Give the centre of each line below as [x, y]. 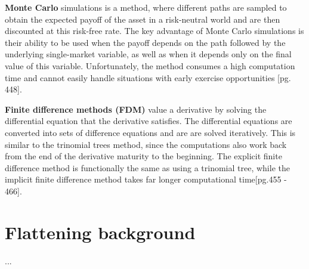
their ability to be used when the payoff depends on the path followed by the [145, 42]
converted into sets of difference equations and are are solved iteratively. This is [150, 132]
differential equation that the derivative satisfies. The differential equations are [149, 121]
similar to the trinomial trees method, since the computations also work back [146, 144]
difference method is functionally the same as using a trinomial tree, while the [147, 167]
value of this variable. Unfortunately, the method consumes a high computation [150, 65]
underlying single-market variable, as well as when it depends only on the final [148, 54]
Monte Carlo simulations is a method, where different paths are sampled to [146, 7]
